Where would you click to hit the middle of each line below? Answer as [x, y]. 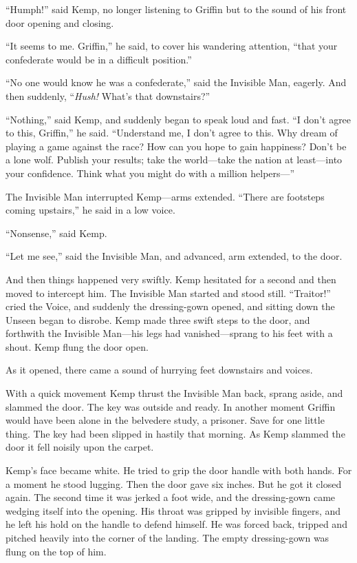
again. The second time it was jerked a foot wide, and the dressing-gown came [171, 497]
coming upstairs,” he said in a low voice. [90, 210]
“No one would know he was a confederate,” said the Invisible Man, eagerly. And [176, 82]
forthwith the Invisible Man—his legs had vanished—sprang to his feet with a [169, 333]
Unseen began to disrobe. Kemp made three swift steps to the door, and [158, 319]
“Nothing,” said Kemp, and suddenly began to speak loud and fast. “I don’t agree [178, 119]
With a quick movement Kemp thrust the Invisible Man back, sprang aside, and [174, 393]
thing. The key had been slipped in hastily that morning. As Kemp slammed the [175, 433]
